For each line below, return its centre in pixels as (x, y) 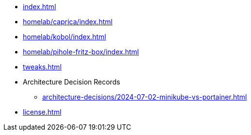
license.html (42, 112)
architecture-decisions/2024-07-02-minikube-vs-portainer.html (145, 97)
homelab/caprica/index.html (68, 22)
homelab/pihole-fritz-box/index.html (81, 52)
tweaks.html (42, 67)
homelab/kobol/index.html (65, 37)
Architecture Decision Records (72, 82)
